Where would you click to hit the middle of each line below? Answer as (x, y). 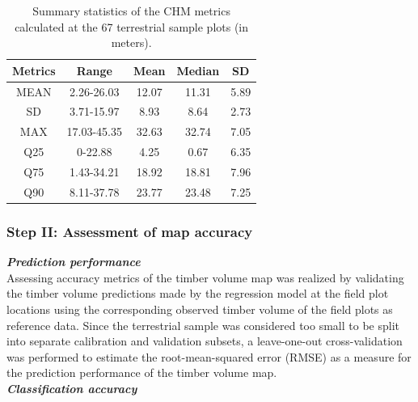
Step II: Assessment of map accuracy (130, 231)
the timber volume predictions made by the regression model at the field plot (198, 293)
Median (198, 70)
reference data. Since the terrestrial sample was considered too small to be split (203, 325)
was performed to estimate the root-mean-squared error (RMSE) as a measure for (209, 356)
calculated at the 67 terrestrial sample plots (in (132, 26)
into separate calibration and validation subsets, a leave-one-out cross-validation (205, 341)
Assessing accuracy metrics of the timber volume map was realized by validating (205, 277)
